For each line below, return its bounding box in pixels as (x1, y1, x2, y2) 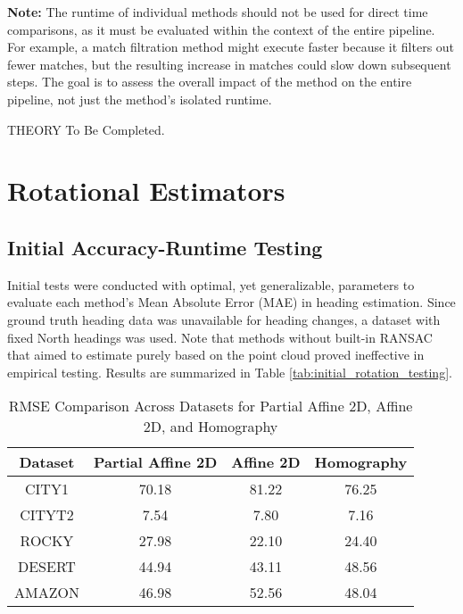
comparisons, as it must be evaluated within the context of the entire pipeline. (7, 20, 435, 38)
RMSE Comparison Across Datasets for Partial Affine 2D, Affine (8, 395, 413, 417)
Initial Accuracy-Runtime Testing (7, 233, 323, 261)
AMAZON (14, 582, 79, 603)
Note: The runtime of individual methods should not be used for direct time (7, 3, 428, 21)
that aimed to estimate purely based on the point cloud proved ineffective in (7, 345, 425, 364)
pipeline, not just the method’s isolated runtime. (7, 89, 272, 108)
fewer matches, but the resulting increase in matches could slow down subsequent (7, 54, 451, 73)
